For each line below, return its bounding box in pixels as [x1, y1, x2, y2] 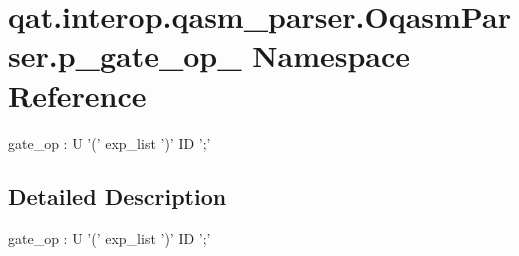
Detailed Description [8, 181, 227, 212]
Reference [8, 74, 147, 115]
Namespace [252, 35, 411, 76]
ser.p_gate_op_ [8, 35, 242, 76]
